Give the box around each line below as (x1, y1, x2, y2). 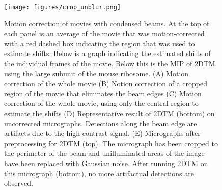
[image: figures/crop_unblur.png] (4, 4, 121, 11)
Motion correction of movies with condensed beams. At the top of (4, 18, 209, 29)
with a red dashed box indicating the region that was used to (4, 38, 195, 48)
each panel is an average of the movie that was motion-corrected (4, 28, 205, 39)
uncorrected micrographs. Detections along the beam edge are (4, 118, 197, 128)
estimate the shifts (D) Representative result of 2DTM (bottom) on (4, 108, 215, 118)
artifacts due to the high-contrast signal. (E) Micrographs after (4, 128, 201, 139)
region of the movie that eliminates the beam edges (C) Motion (4, 88, 202, 98)
